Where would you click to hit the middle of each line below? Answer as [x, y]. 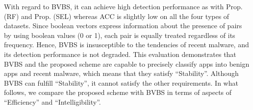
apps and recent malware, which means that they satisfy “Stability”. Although [121, 73]
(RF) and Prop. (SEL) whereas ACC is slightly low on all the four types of [117, 16]
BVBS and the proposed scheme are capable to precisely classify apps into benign [127, 64]
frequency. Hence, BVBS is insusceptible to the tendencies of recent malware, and [126, 45]
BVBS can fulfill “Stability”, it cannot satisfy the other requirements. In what [121, 82]
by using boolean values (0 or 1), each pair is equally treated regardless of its [120, 35]
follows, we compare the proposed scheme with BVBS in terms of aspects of [118, 92]
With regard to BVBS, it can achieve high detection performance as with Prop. [123, 6]
